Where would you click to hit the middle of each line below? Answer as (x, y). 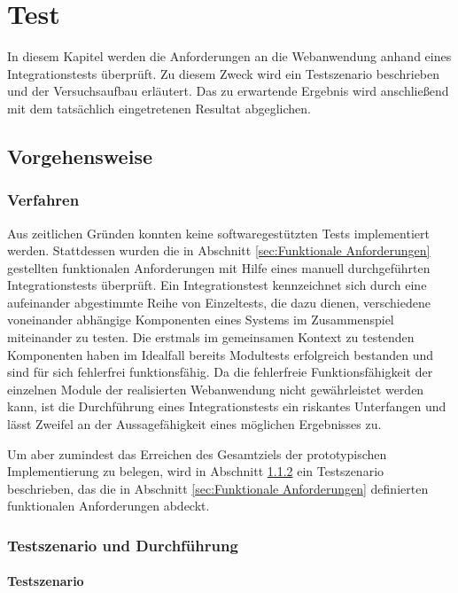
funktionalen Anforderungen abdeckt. (109, 506)
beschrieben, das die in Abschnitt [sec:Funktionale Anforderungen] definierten (218, 488)
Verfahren (43, 200)
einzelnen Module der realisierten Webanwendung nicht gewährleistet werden (216, 389)
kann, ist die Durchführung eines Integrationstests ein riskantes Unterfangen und (227, 406)
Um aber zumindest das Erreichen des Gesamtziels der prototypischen (197, 453)
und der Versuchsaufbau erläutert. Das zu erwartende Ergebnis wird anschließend (228, 91)
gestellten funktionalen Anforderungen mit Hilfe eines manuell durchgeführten (219, 267)
